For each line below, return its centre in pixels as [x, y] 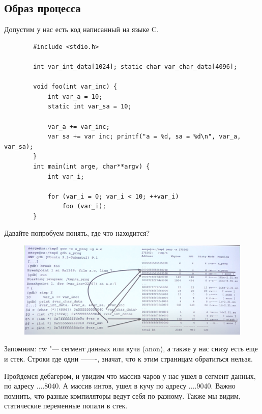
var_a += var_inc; [79, 127]
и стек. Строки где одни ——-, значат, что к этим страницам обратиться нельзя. [128, 358]
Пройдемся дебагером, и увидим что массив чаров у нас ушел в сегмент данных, [130, 376]
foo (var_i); [84, 206]
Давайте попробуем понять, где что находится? [77, 233]
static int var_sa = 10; [90, 107]
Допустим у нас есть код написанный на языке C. [81, 29]
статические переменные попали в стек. [66, 406]
